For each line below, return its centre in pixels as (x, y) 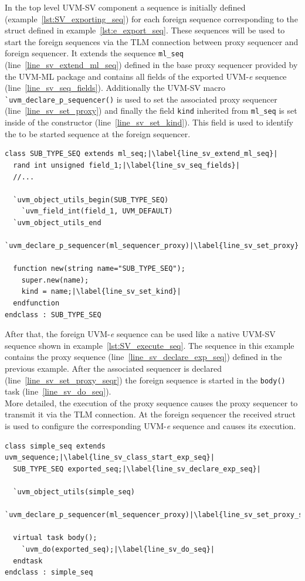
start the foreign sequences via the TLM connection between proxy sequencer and (152, 41)
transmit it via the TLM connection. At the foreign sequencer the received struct (150, 414)
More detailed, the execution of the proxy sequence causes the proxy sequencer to (151, 402)
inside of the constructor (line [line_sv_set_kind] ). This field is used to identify (149, 122)
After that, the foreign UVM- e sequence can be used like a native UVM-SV (140, 334)
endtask (28, 561)
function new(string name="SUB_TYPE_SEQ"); (99, 269)
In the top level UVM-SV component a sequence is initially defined (125, 7)
